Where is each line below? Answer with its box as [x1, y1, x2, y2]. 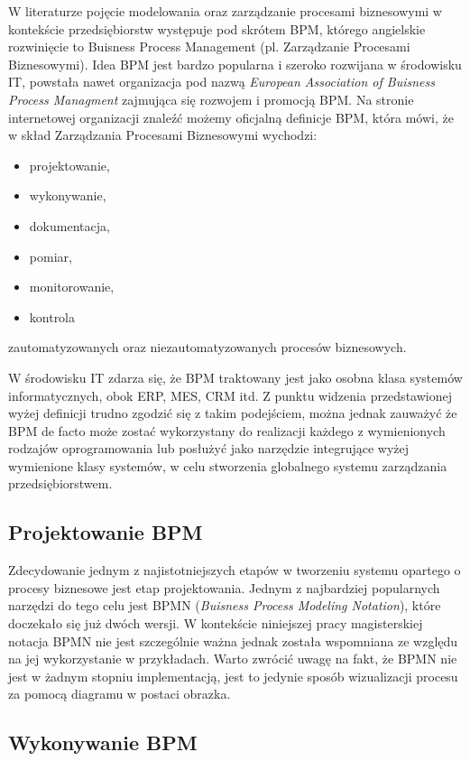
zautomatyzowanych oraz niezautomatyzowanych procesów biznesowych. [8, 338, 407, 357]
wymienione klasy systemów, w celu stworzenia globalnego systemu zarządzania [8, 456, 447, 475]
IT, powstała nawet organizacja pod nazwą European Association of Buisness [8, 72, 435, 91]
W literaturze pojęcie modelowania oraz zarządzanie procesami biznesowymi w [8, 2, 442, 20]
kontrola [29, 307, 76, 326]
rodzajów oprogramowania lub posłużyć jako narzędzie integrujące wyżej [8, 439, 410, 458]
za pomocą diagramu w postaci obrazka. [8, 684, 231, 703]
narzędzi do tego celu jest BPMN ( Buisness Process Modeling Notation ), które [8, 596, 441, 615]
